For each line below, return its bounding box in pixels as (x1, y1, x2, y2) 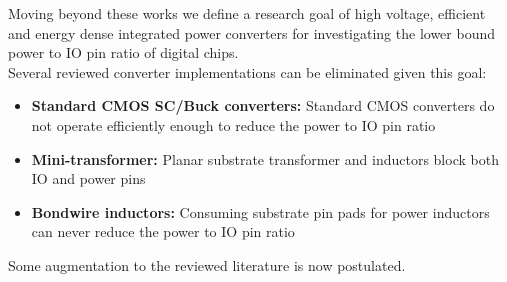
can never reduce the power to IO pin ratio (31, 221, 295, 242)
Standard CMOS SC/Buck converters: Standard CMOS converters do (31, 95, 495, 116)
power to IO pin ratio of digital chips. (8, 42, 239, 63)
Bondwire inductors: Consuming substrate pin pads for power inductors (31, 201, 490, 222)
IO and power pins (31, 168, 146, 189)
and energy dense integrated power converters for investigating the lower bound (8, 22, 496, 43)
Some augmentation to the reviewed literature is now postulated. (8, 254, 406, 275)
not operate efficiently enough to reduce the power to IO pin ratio (31, 114, 436, 135)
